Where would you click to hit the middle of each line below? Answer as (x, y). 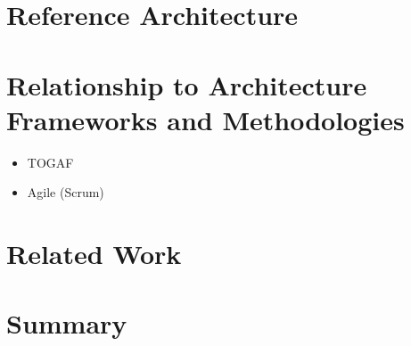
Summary (67, 323)
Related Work (94, 254)
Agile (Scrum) (66, 192)
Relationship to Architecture (187, 84)
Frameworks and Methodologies (205, 119)
